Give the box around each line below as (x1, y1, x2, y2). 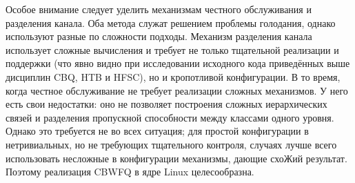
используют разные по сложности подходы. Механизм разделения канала (6, 29, 312, 44)
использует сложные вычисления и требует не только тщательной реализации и (6, 42, 339, 57)
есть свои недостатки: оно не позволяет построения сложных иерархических (6, 97, 327, 111)
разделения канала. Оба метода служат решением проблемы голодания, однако (6, 15, 336, 30)
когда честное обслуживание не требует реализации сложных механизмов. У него (6, 83, 348, 97)
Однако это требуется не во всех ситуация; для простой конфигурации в (6, 124, 309, 138)
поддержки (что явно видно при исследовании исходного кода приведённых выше (6, 56, 350, 70)
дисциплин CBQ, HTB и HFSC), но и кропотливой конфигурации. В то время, (6, 69, 341, 84)
